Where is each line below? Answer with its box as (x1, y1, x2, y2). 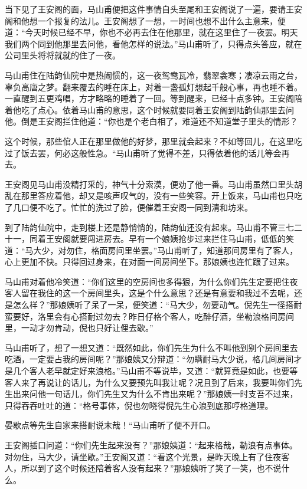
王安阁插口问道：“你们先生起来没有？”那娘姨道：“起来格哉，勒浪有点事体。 (5, 439, 298, 451)
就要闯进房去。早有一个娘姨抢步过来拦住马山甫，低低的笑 (70, 232, 294, 245)
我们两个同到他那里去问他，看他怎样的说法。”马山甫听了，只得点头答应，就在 (5, 37, 302, 50)
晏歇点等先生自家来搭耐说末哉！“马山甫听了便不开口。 (5, 419, 215, 431)
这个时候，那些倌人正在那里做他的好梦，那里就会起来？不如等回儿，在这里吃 (5, 134, 302, 147)
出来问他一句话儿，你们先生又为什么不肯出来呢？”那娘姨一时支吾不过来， (12, 388, 298, 400)
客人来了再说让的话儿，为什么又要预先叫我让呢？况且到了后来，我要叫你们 (5, 376, 294, 388)
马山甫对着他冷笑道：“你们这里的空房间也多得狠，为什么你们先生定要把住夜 (5, 275, 298, 287)
